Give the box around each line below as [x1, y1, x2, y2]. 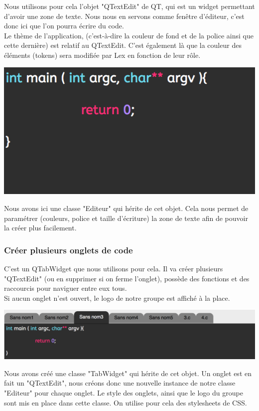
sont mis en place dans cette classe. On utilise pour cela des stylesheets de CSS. [4, 397, 247, 408]
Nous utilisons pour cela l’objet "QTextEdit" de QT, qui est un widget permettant [4, 1, 255, 11]
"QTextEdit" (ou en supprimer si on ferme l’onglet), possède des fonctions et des [4, 273, 250, 283]
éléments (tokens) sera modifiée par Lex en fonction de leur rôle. [4, 49, 201, 60]
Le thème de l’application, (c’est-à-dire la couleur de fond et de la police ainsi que [4, 30, 254, 40]
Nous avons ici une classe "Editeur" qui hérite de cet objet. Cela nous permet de [4, 203, 249, 213]
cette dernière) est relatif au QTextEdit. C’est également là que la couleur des [4, 40, 242, 50]
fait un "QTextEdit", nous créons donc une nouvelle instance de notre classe [4, 378, 236, 388]
